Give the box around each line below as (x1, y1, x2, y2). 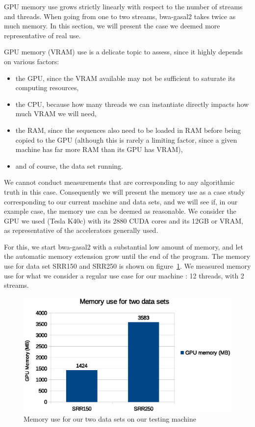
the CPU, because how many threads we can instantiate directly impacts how (15, 99, 249, 109)
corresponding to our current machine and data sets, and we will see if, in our (4, 196, 238, 206)
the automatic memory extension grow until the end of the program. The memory (4, 251, 250, 261)
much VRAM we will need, (15, 108, 97, 119)
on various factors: (4, 56, 59, 66)
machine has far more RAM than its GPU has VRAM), (15, 144, 183, 154)
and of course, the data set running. (15, 160, 123, 171)
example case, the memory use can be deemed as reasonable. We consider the (4, 206, 236, 216)
